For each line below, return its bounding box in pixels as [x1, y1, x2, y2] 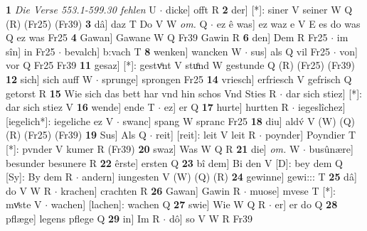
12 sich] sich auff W [6, 71, 93, 86]
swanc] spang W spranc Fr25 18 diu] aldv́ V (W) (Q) [122, 113, 356, 128]
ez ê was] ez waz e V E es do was [216, 16, 361, 31]
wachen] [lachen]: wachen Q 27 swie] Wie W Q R [50, 197, 266, 212]
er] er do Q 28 [275, 197, 338, 212]
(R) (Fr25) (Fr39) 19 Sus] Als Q [6, 127, 147, 142]
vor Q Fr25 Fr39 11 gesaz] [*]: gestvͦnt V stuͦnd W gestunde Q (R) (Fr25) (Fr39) [6, 58, 355, 72]
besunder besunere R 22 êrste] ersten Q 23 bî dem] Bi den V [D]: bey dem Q [6, 155, 343, 170]
